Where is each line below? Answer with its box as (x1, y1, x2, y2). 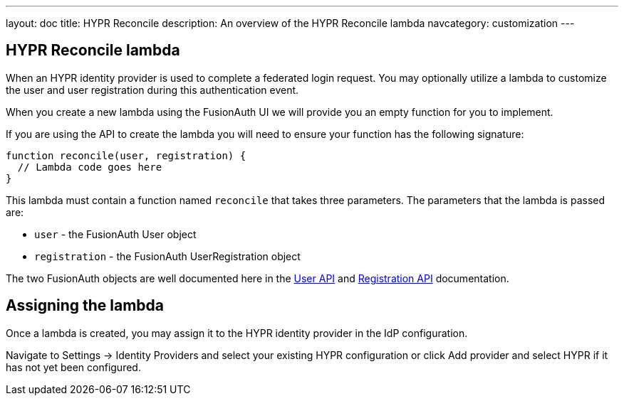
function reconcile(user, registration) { (6, 149, 246, 161)
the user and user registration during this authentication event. (6, 83, 299, 96)
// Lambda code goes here (17, 161, 162, 173)
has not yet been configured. (6, 360, 141, 373)
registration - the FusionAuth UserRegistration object (34, 250, 301, 262)
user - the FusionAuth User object (34, 228, 197, 240)
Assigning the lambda (6, 296, 165, 315)
